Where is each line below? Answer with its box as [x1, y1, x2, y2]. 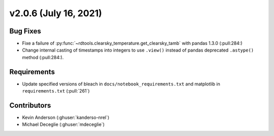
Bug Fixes [9, 27, 42, 35]
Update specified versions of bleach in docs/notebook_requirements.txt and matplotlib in [22, 81, 221, 87]
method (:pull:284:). [22, 54, 64, 60]
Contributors [9, 101, 51, 110]
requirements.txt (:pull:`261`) [22, 88, 90, 94]
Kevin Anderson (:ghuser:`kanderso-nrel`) [22, 114, 110, 121]
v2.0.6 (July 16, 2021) [9, 8, 102, 19]
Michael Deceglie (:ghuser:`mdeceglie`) [22, 121, 105, 127]
